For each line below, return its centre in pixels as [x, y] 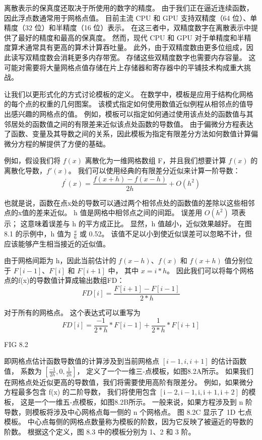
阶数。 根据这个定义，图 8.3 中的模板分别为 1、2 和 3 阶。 [100, 431]
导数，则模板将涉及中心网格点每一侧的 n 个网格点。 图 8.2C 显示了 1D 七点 [128, 411]
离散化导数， [25, 170]
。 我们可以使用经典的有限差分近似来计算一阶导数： [154, 170]
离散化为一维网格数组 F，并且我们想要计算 [155, 160]
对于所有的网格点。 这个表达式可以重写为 [72, 312]
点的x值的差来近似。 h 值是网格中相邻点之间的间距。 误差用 [103, 212]
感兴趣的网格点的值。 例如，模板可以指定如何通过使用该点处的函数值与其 [132, 113]
